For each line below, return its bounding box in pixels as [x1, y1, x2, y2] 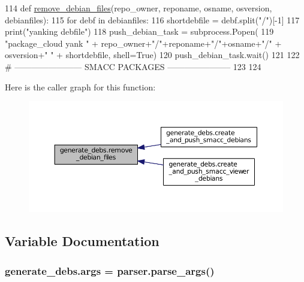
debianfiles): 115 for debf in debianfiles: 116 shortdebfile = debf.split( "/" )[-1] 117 [5, 13, 300, 26]
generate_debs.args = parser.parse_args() [5, 263, 215, 278]
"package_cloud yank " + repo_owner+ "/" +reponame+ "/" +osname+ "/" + [5, 37, 282, 49]
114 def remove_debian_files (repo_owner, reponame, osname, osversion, [5, 2, 272, 14]
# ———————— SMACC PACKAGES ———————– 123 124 [5, 60, 261, 72]
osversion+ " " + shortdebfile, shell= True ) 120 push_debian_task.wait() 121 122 [5, 48, 300, 61]
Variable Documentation [5, 232, 159, 250]
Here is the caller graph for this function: [5, 80, 156, 93]
